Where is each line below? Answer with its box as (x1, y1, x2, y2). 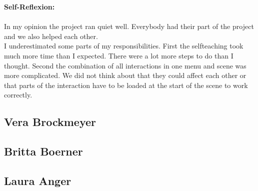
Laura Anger (4, 172, 71, 188)
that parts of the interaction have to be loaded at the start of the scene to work (4, 79, 248, 90)
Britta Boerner (4, 143, 83, 159)
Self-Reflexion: (4, 1, 55, 11)
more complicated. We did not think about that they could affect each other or (4, 70, 246, 80)
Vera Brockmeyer (4, 114, 96, 129)
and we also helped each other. (4, 30, 98, 41)
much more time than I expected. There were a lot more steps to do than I (4, 50, 233, 60)
